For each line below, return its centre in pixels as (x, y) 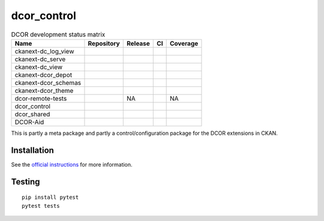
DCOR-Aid (29, 122)
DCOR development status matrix (58, 34)
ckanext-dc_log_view (44, 51)
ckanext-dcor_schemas (48, 83)
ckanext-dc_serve (40, 59)
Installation (32, 150)
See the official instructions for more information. (72, 164)
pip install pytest (50, 197)
